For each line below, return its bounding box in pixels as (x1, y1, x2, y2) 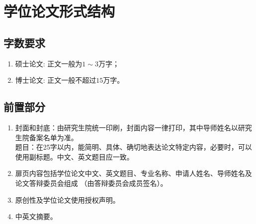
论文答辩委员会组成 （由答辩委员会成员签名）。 (15, 177, 168, 188)
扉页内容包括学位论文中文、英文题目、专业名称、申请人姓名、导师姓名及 (15, 168, 252, 178)
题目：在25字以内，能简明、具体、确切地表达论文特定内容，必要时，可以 (15, 142, 252, 152)
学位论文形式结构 (3, 1, 115, 21)
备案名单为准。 (29, 132, 78, 142)
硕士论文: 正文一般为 (15, 58, 83, 68)
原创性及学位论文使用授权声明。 (15, 194, 120, 205)
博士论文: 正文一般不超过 (15, 75, 96, 85)
